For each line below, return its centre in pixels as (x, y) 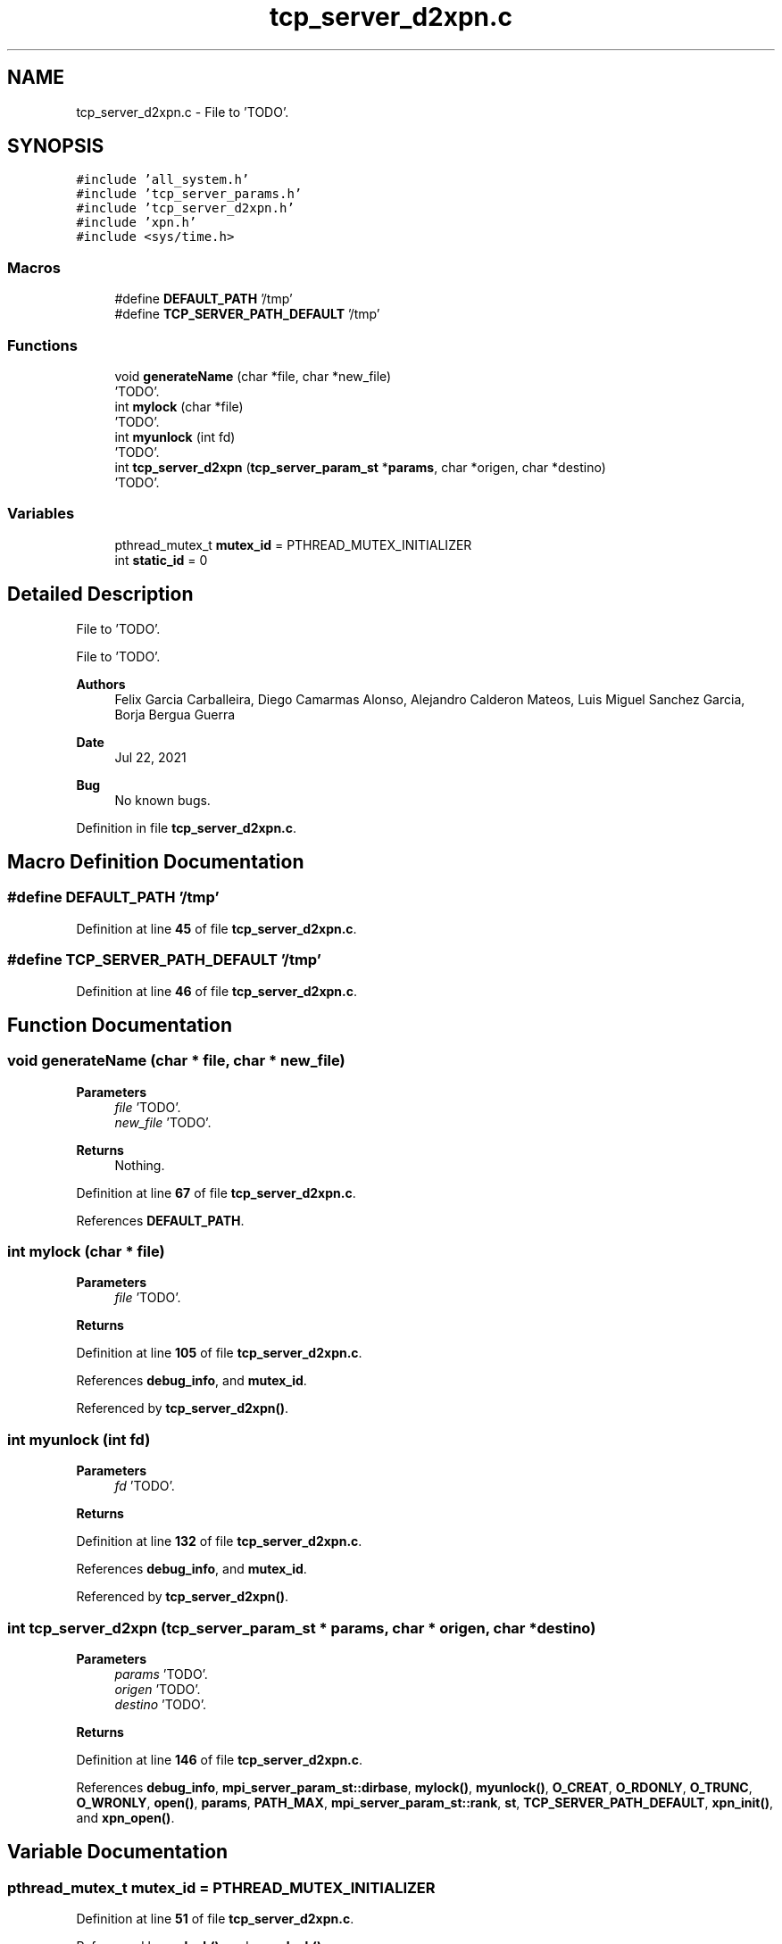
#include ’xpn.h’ (137, 223)
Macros (34, 267)
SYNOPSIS (56, 146)
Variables (41, 514)
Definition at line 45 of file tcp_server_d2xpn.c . (216, 928)
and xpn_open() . (125, 1817)
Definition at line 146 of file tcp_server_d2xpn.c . (220, 1759)
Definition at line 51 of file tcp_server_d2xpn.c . (215, 1919)
